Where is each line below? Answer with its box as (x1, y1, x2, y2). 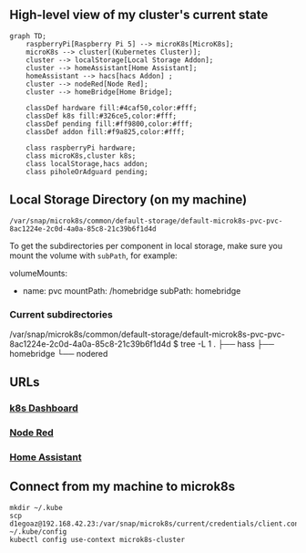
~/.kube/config (9, 527, 67, 537)
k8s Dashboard (9, 402, 79, 414)
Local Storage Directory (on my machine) (9, 192, 248, 208)
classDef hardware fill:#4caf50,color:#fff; (25, 103, 198, 112)
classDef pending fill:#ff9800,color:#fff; (25, 119, 194, 129)
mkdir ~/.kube (9, 503, 64, 512)
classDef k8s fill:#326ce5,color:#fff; (25, 111, 178, 120)
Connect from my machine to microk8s (9, 479, 236, 495)
